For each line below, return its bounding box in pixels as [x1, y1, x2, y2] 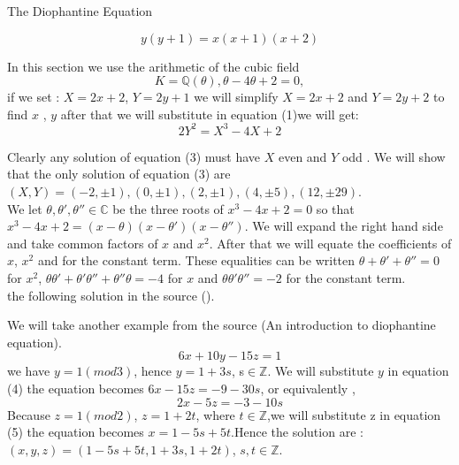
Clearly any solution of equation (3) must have [7, 147, 261, 165]
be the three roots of [112, 199, 224, 217]
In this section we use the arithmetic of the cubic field [7, 57, 300, 75]
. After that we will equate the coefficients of [209, 233, 452, 252]
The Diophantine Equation [7, 2, 153, 19]
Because [7, 405, 50, 423]
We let [7, 199, 42, 217]
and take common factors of [7, 233, 158, 252]
